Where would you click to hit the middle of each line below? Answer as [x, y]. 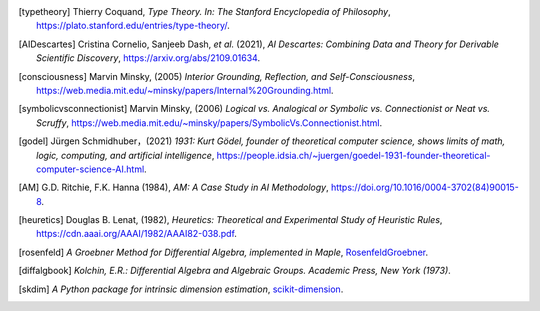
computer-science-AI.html [90, 169]
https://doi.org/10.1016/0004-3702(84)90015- [424, 187]
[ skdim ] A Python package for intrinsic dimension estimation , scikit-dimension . [181, 289]
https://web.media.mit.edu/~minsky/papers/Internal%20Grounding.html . [185, 90]
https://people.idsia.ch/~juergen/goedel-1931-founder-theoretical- [353, 155]
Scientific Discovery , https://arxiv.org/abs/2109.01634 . [148, 58]
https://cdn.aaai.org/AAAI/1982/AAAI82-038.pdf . [136, 234]
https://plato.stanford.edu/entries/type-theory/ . [133, 26]
